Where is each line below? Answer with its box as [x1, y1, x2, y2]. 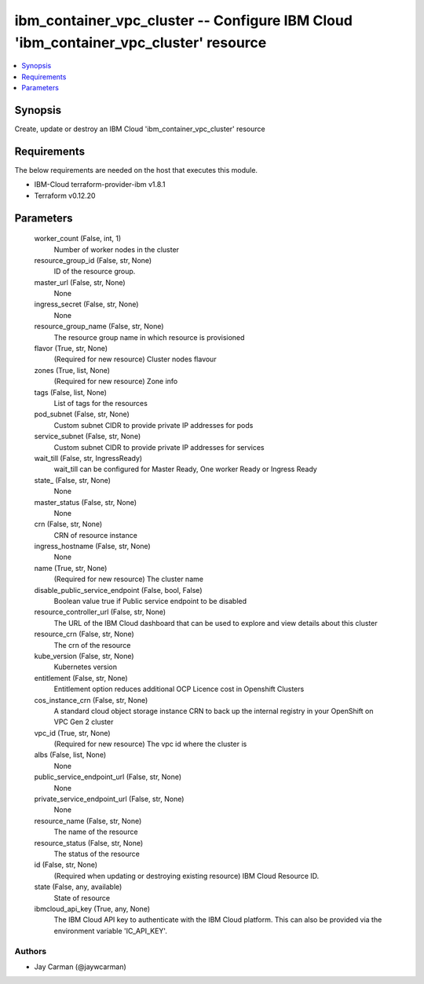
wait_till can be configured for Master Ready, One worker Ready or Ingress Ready [53, 464, 317, 474]
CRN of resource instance [53, 530, 137, 540]
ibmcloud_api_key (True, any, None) [34, 904, 151, 913]
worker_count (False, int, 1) [34, 234, 122, 243]
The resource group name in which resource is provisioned [53, 332, 245, 342]
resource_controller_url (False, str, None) [34, 607, 166, 616]
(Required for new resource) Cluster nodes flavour [53, 354, 217, 364]
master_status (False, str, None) [34, 497, 137, 507]
